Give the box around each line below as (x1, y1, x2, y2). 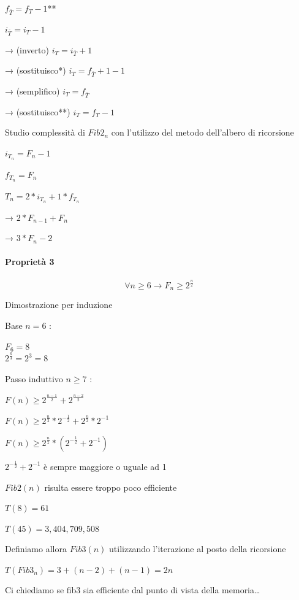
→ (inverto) (5, 43, 49, 56)
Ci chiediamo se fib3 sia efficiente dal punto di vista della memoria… (5, 583, 260, 596)
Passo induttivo (5, 372, 63, 385)
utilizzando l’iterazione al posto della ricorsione (109, 542, 286, 555)
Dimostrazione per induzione (5, 298, 113, 311)
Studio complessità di (5, 126, 85, 139)
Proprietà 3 (5, 255, 55, 268)
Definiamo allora (5, 542, 67, 555)
